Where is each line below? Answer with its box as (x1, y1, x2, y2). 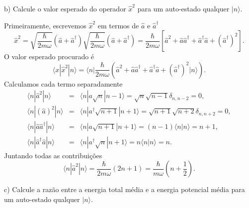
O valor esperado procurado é (4, 51, 94, 62)
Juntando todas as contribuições (4, 150, 102, 160)
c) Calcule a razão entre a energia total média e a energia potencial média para (4, 184, 245, 195)
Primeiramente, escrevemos (4, 20, 86, 30)
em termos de (97, 20, 139, 30)
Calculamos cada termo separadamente (4, 78, 123, 89)
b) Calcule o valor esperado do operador (4, 3, 126, 13)
